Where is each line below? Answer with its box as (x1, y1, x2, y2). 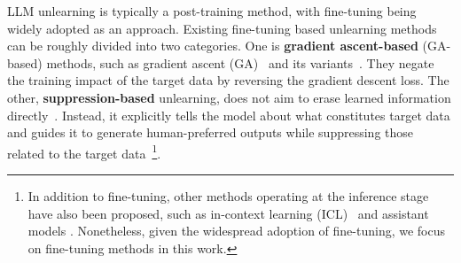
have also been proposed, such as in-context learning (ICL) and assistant (27, 204, 429, 222)
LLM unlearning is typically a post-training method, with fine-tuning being (7, 2, 417, 19)
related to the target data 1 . (7, 141, 161, 162)
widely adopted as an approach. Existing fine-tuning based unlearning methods (7, 19, 437, 37)
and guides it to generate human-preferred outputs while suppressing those (7, 123, 414, 142)
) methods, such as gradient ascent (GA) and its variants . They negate (37, 53, 434, 72)
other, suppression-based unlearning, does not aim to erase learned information (7, 88, 451, 106)
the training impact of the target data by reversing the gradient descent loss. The (7, 71, 449, 89)
